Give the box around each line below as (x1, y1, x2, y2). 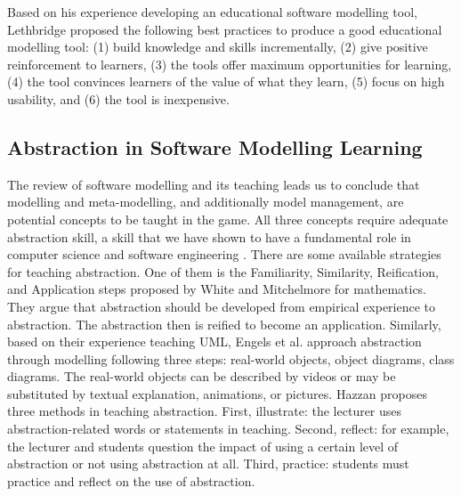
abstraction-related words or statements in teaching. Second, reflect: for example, (7, 419, 449, 438)
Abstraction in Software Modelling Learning (7, 133, 423, 160)
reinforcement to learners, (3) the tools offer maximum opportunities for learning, (7, 54, 452, 73)
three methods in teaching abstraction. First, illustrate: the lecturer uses (7, 402, 402, 420)
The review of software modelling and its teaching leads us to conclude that (7, 175, 420, 193)
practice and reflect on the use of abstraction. (7, 471, 255, 490)
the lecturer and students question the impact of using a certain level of (7, 436, 399, 455)
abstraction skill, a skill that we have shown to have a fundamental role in (7, 227, 411, 246)
